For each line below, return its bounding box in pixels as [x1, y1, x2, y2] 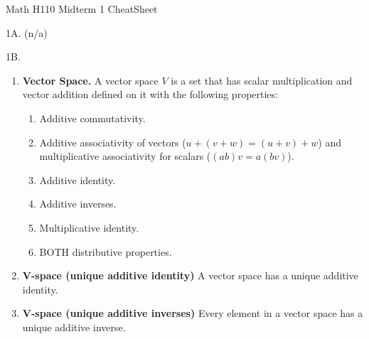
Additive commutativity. [39, 110, 146, 125]
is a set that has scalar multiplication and [171, 72, 353, 87]
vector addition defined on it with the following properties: [22, 87, 278, 102]
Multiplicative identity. [39, 220, 139, 235]
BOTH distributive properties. [39, 244, 172, 259]
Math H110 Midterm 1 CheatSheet [6, 1, 158, 16]
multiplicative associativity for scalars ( [39, 149, 211, 163]
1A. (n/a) [6, 25, 48, 40]
